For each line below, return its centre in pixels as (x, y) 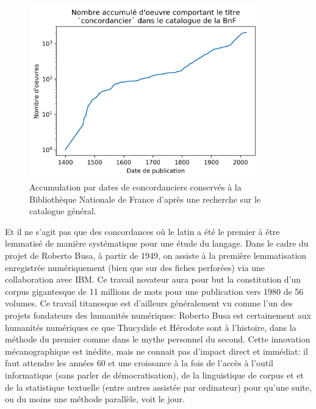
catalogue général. (63, 211)
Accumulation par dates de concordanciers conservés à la (135, 187)
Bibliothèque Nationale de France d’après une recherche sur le (145, 199)
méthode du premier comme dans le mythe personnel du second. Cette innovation (158, 339)
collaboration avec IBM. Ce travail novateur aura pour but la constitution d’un (153, 279)
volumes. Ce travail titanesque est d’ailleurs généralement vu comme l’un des (149, 303)
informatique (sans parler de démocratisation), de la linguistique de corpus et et (154, 375)
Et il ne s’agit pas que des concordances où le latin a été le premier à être (142, 231)
